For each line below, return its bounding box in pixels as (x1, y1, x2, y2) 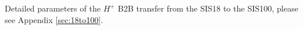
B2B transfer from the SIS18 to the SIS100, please (118, 2, 298, 14)
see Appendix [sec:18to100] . (5, 13, 103, 25)
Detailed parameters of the (5, 2, 101, 14)
